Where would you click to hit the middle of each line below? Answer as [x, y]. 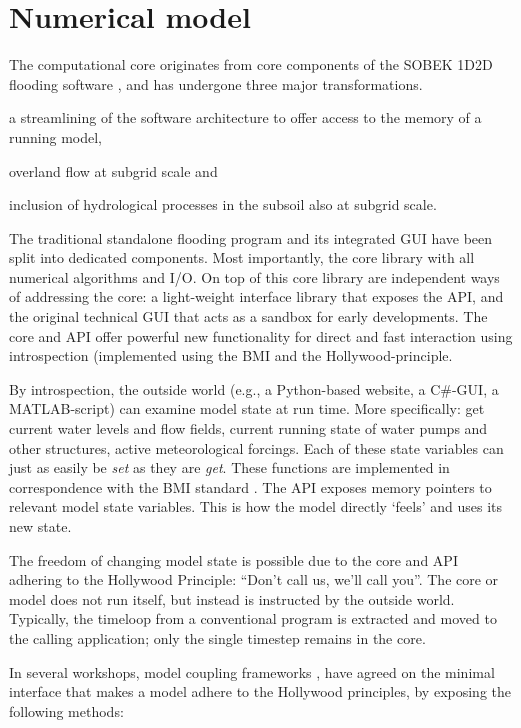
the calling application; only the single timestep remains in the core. [217, 637]
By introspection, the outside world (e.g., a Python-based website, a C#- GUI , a [254, 388]
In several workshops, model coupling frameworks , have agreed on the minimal [252, 671]
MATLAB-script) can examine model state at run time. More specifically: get [247, 408]
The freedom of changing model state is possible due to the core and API [233, 559]
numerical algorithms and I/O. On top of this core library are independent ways [254, 276]
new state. [40, 526]
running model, [56, 136]
